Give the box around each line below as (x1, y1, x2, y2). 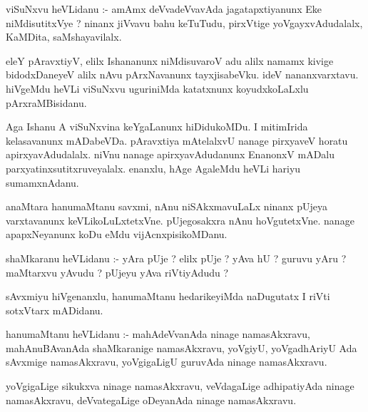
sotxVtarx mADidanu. (6, 302, 103, 317)
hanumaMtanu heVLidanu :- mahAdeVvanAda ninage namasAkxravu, (6, 326, 310, 341)
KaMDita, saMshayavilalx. (6, 29, 122, 44)
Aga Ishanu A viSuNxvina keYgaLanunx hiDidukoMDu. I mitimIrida (6, 119, 308, 134)
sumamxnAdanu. (6, 175, 79, 190)
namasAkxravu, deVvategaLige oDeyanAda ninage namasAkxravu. (6, 392, 297, 407)
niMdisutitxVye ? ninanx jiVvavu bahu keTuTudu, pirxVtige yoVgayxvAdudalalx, (6, 15, 363, 30)
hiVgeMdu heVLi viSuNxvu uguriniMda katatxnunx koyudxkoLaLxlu (6, 81, 309, 96)
